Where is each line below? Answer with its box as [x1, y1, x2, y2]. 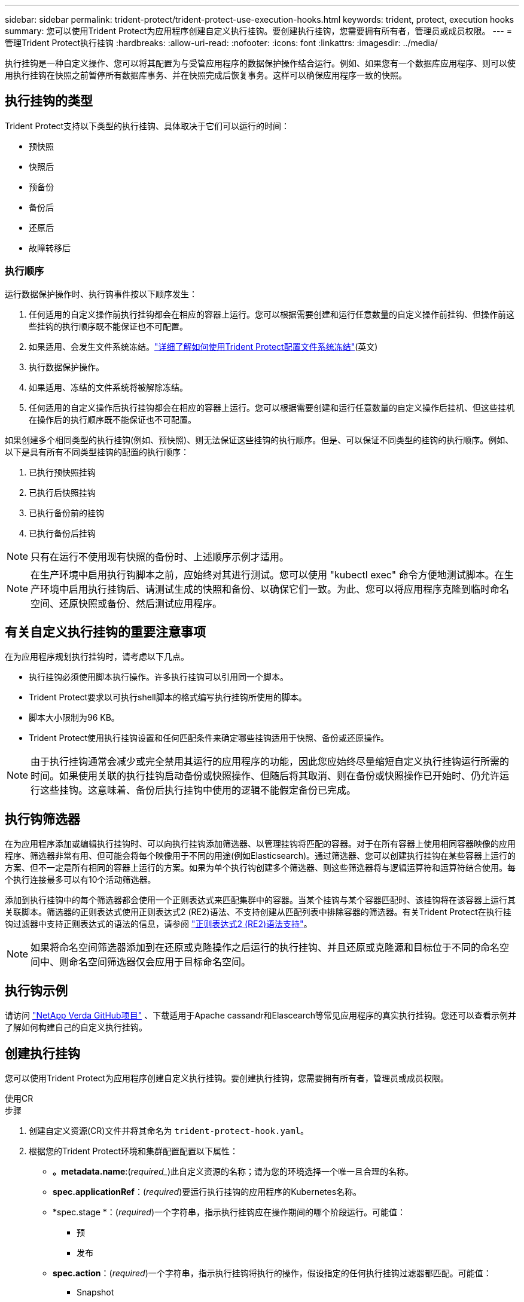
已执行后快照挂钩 [29, 487, 96, 498]
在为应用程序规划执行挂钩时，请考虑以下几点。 [5, 651, 189, 662]
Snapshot [77, 1286, 114, 1297]
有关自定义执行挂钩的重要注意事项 [5, 624, 206, 640]
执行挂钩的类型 [5, 93, 93, 109]
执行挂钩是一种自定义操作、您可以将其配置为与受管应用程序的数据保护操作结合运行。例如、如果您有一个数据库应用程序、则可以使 [5, 58, 516, 68]
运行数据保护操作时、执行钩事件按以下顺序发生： [5, 288, 197, 299]
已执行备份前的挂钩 [29, 507, 104, 518]
